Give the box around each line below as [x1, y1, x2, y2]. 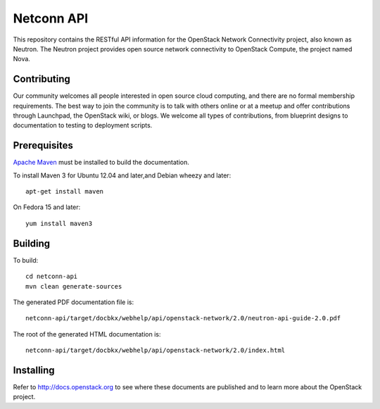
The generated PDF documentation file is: [13, 298, 134, 306]
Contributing [13, 73, 70, 85]
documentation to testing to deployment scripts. [13, 121, 153, 130]
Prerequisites [13, 139, 73, 151]
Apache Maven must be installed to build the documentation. [13, 158, 190, 167]
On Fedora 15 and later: [13, 203, 81, 211]
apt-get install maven [25, 187, 104, 196]
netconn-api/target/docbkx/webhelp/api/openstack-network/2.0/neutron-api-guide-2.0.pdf [25, 314, 341, 322]
